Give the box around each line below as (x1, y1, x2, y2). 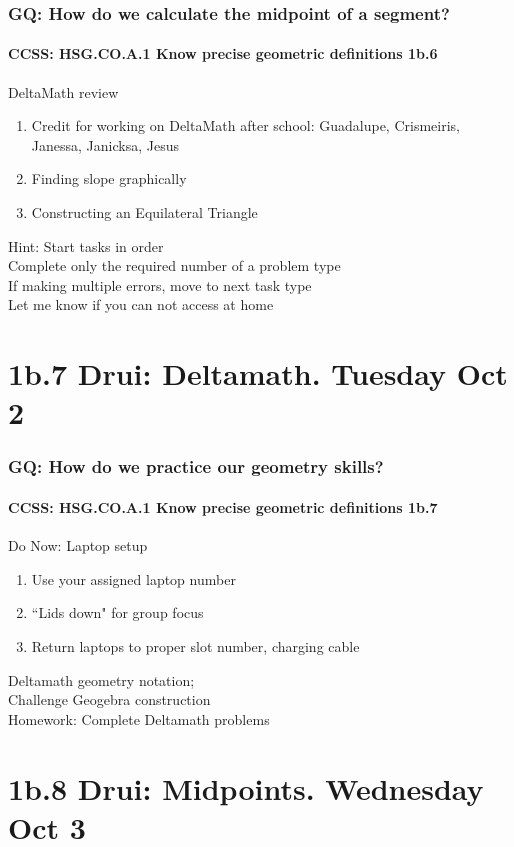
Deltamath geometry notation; (8, 669, 195, 690)
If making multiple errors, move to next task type (8, 274, 312, 295)
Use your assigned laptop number (31, 568, 236, 589)
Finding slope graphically (31, 168, 187, 189)
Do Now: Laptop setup (8, 535, 148, 556)
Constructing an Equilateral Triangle (31, 202, 258, 223)
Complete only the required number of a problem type (8, 255, 341, 276)
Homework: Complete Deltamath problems (8, 708, 270, 729)
